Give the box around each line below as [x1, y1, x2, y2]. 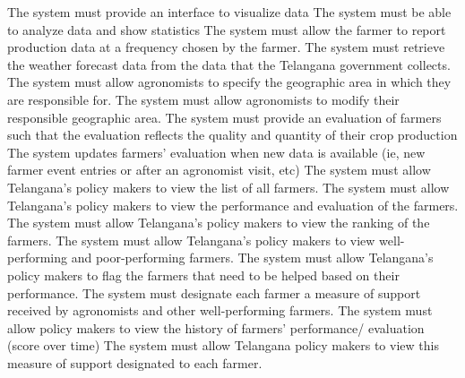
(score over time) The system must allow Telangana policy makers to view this [7, 336, 439, 355]
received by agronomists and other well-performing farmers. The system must [7, 301, 433, 320]
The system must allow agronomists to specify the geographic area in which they [7, 73, 452, 91]
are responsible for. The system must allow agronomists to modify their [7, 90, 400, 108]
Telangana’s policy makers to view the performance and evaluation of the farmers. [7, 195, 459, 214]
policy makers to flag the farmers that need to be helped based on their [7, 265, 400, 284]
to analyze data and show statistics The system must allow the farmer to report [7, 20, 446, 39]
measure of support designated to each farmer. [7, 353, 263, 372]
